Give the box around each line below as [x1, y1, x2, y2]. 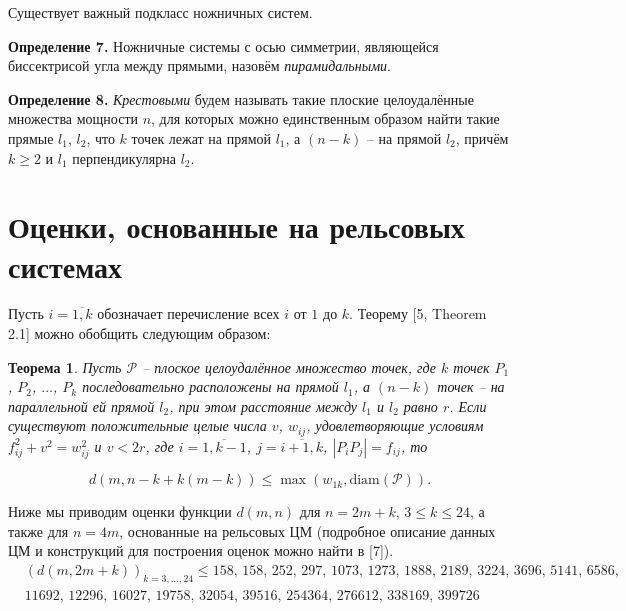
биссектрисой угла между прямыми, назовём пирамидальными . [8, 55, 391, 76]
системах [8, 245, 123, 286]
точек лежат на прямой [131, 127, 271, 148]
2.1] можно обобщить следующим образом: [8, 323, 271, 344]
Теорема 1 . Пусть [8, 356, 122, 377]
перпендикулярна [72, 147, 176, 168]
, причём [455, 127, 509, 148]
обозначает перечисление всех [97, 303, 280, 324]
